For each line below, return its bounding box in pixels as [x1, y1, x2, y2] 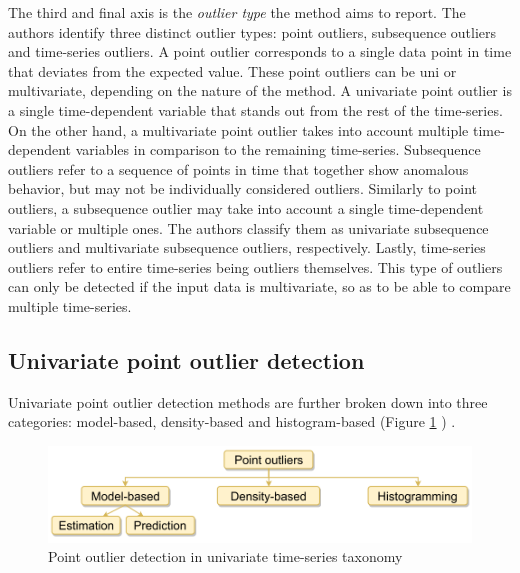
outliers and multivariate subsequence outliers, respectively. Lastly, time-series [8, 237, 486, 258]
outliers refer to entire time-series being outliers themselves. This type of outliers [8, 256, 503, 277]
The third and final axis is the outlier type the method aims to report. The [8, 2, 466, 22]
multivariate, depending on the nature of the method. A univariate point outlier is [8, 80, 512, 101]
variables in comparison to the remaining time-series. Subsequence [75, 139, 481, 160]
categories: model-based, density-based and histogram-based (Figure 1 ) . [8, 411, 456, 432]
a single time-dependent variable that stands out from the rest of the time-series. [8, 99, 503, 120]
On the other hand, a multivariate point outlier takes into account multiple [8, 119, 469, 140]
